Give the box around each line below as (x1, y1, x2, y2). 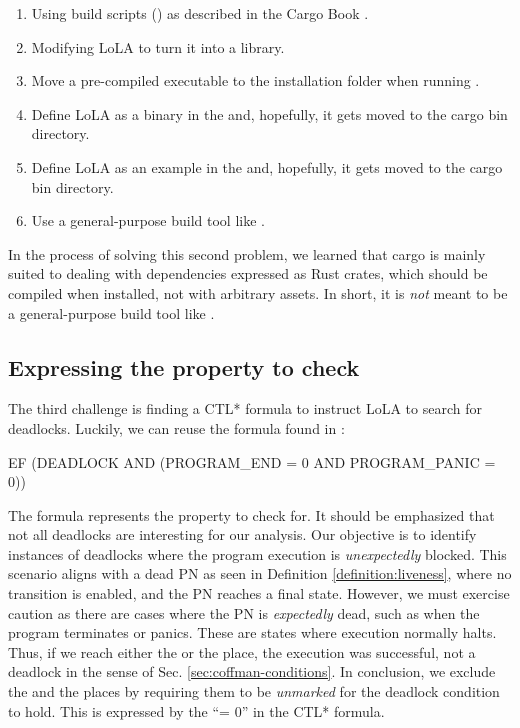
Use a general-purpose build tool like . (31, 210, 265, 231)
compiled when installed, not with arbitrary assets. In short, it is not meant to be (8, 282, 508, 303)
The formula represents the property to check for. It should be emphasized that (8, 504, 495, 525)
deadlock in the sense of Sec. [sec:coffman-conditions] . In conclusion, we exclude (8, 661, 496, 682)
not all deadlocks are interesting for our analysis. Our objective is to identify (8, 524, 477, 545)
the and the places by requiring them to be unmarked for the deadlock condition (8, 681, 500, 702)
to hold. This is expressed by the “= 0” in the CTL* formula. (8, 700, 385, 721)
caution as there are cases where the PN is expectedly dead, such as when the (8, 602, 480, 623)
